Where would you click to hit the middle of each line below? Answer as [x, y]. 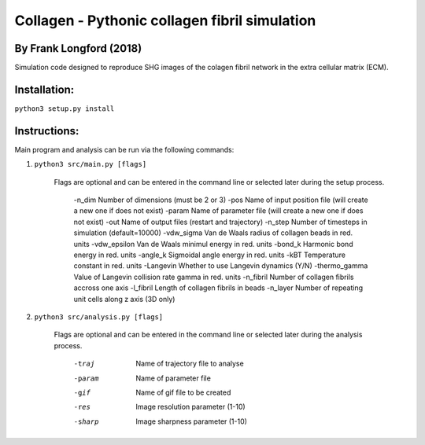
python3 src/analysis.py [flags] [99, 317]
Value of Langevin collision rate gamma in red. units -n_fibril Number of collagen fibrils [214, 277]
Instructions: [47, 131]
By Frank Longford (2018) [78, 48]
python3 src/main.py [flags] [91, 164]
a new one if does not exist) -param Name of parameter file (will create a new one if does [218, 211]
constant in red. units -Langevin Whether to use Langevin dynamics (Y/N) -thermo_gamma [221, 266]
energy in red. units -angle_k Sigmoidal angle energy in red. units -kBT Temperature [210, 255]
